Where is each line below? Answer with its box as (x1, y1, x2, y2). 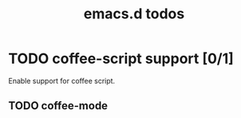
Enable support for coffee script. (8, 76, 116, 85)
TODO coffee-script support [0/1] (8, 49, 234, 68)
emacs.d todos (83, 5, 185, 23)
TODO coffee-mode (8, 99, 109, 112)
